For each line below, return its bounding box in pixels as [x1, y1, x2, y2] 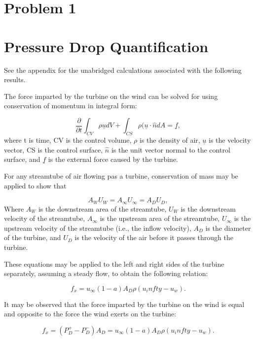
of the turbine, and [4, 232, 61, 243]
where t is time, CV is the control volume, [4, 135, 132, 145]
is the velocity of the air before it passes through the [74, 232, 233, 243]
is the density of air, [139, 135, 200, 145]
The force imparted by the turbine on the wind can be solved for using [4, 91, 218, 101]
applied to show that [4, 180, 67, 190]
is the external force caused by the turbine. [48, 154, 178, 164]
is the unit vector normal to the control [111, 144, 230, 155]
